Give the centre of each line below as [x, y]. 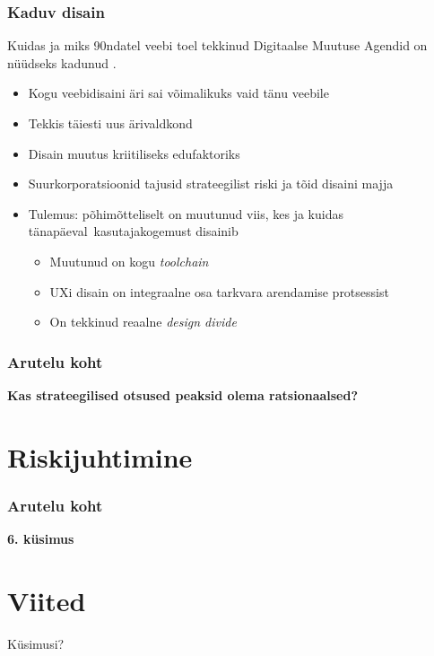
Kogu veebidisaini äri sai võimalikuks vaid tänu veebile [178, 93]
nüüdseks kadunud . [62, 62]
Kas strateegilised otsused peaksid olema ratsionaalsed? [183, 394]
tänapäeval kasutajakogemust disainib [133, 231]
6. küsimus [41, 539]
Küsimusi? [36, 643]
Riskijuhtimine [100, 456]
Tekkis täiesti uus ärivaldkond [110, 123]
